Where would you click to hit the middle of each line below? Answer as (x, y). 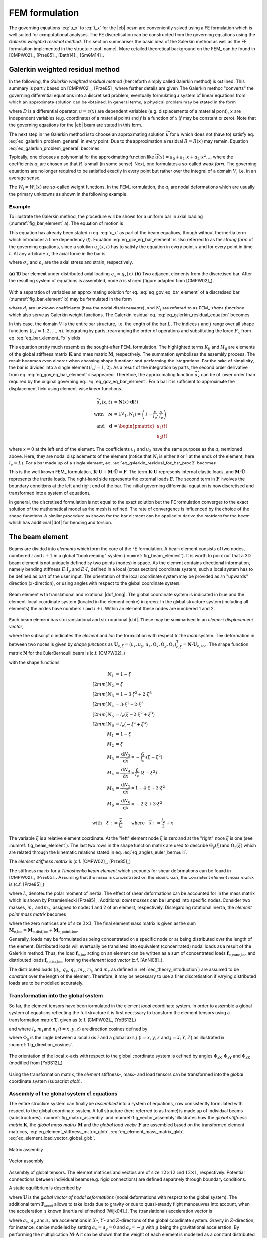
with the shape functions (34, 662)
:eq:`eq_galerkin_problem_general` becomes (54, 148)
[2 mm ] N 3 (103, 695)
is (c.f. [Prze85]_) (27, 884)
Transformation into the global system (56, 996)
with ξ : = (105, 823)
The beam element (39, 537)
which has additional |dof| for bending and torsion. (61, 523)
